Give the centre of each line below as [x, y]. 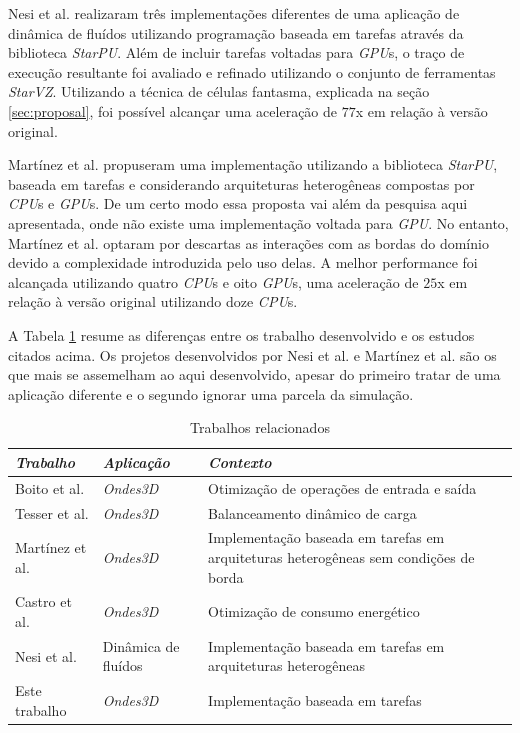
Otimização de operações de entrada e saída [342, 487]
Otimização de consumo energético [314, 611]
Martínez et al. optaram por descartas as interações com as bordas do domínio [248, 242]
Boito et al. [50, 487]
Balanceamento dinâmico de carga [312, 512]
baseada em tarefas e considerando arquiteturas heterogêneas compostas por [241, 183]
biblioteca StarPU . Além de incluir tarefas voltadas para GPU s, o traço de [236, 52]
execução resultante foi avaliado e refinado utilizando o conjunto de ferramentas [252, 71]
